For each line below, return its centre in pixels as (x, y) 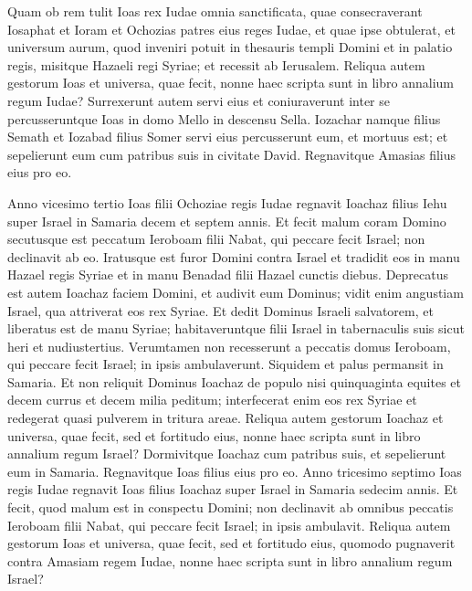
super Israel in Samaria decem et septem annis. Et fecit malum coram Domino (227, 221)
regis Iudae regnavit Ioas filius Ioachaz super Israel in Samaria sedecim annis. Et (233, 489)
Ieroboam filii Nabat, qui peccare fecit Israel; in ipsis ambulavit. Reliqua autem (229, 525)
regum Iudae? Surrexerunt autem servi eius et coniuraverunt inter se (199, 100)
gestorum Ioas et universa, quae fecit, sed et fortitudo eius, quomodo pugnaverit (231, 543)
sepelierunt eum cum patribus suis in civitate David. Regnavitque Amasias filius (232, 154)
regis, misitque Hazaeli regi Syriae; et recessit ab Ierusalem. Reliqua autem (216, 64)
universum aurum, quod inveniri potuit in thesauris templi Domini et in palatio (230, 47)
